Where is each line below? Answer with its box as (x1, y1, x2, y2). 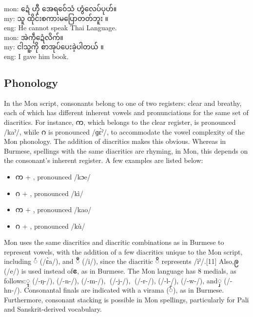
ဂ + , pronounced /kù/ (15, 220, 85, 231)
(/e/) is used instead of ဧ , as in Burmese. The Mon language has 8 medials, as (4, 266, 236, 276)
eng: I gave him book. (4, 51, 69, 61)
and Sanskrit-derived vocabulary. (4, 304, 102, 314)
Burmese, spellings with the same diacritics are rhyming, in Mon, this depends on (4, 145, 248, 156)
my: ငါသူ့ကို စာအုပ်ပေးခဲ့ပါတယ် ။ (4, 41, 104, 52)
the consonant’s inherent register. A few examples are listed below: (4, 155, 203, 165)
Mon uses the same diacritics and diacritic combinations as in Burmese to (4, 237, 224, 247)
